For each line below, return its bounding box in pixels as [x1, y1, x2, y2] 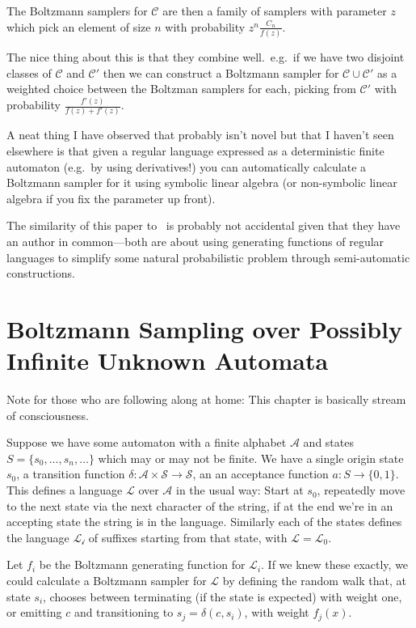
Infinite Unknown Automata [6, 344, 329, 377]
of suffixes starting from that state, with [88, 528, 288, 545]
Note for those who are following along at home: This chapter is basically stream [6, 391, 406, 408]
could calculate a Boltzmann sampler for [6, 572, 207, 589]
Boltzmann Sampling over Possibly [6, 312, 403, 345]
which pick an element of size [6, 18, 151, 35]
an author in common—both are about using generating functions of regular [6, 233, 384, 249]
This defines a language [6, 482, 123, 499]
